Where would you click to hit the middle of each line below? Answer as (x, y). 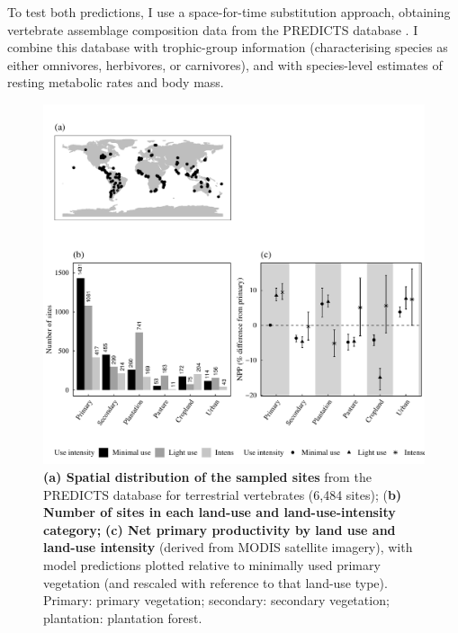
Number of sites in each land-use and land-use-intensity (220, 512)
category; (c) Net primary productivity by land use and (220, 529)
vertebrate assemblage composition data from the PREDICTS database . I (213, 29)
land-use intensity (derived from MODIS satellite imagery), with (228, 547)
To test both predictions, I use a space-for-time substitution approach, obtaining (229, 12)
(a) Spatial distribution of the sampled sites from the (207, 476)
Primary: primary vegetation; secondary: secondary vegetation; (216, 600)
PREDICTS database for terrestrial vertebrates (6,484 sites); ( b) (223, 494)
